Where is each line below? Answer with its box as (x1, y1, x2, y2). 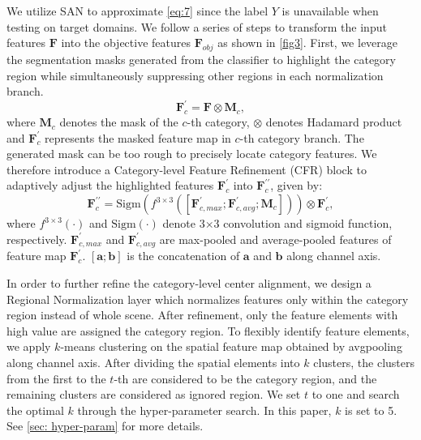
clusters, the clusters (313, 353, 415, 370)
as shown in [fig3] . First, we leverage (217, 34, 398, 51)
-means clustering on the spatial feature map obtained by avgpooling (60, 338, 402, 355)
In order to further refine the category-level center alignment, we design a (6, 275, 372, 292)
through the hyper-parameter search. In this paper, (77, 401, 332, 418)
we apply (6, 338, 51, 355)
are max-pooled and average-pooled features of (159, 230, 392, 247)
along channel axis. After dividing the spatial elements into (6, 353, 300, 370)
